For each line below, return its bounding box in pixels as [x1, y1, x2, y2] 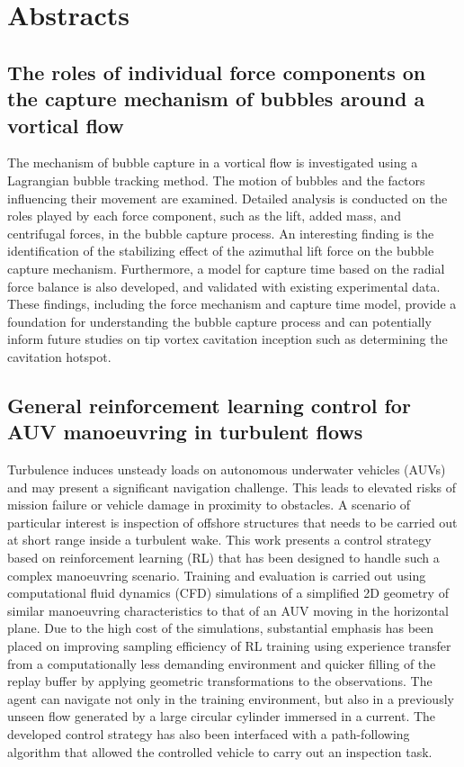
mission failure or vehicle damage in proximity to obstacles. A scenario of [7, 495, 411, 514]
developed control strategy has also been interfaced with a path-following [7, 724, 410, 743]
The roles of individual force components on [7, 58, 426, 86]
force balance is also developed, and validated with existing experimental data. [7, 276, 441, 295]
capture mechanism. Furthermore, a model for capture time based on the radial [7, 258, 445, 277]
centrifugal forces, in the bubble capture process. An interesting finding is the [7, 223, 434, 242]
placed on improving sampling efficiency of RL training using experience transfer [7, 636, 451, 655]
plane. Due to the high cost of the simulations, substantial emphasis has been [7, 618, 434, 637]
